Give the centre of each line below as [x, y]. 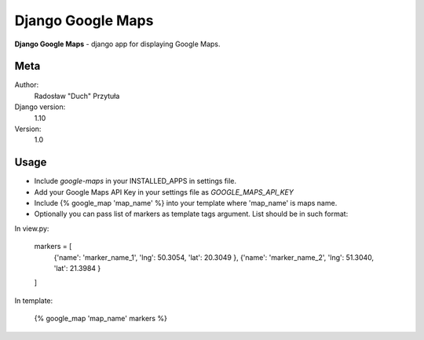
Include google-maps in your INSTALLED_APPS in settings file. [135, 181]
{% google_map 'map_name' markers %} [101, 319]
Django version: [40, 107]
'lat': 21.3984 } [77, 269]
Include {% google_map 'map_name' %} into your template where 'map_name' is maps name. [186, 203]
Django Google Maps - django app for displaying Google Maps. [117, 44]
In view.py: [32, 228]
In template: [34, 300]
